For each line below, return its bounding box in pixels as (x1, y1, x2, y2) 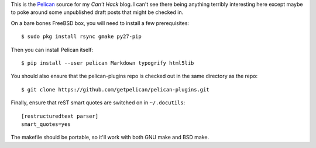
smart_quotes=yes (21, 121, 71, 128)
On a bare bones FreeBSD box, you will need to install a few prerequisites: (11, 19, 190, 26)
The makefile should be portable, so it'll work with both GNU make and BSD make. (11, 134, 209, 141)
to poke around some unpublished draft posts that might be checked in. (11, 9, 184, 16)
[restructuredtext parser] (21, 112, 99, 119)
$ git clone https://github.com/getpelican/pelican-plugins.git (21, 86, 210, 93)
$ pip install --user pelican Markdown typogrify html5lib (21, 59, 194, 66)
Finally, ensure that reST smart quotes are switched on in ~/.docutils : (11, 99, 186, 106)
